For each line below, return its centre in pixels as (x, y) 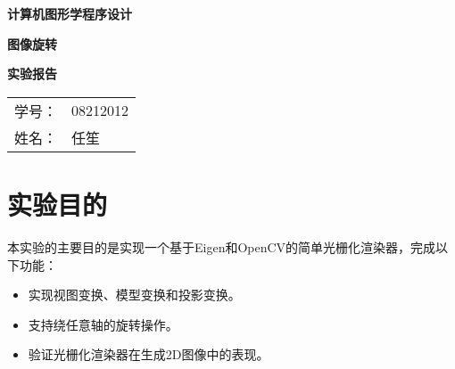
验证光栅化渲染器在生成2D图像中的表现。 (149, 354)
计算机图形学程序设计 (70, 13)
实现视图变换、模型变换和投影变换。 (134, 295)
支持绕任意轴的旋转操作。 (103, 324)
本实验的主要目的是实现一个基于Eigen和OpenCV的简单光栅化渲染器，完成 (222, 246)
